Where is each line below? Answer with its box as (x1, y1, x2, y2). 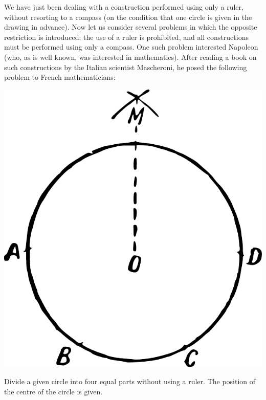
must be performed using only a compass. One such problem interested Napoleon (4, 41, 258, 52)
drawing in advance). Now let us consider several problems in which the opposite (4, 21, 257, 32)
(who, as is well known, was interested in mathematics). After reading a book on (4, 51, 257, 62)
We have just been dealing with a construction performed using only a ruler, (4, 2, 243, 12)
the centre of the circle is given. (4, 386, 103, 397)
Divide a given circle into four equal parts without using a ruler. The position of (4, 376, 256, 387)
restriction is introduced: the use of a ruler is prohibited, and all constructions (4, 31, 249, 42)
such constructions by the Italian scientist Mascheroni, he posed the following (4, 61, 247, 72)
